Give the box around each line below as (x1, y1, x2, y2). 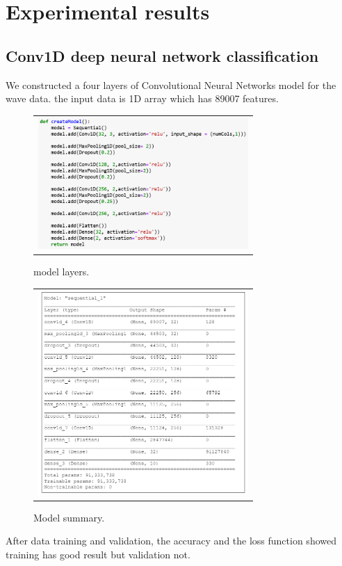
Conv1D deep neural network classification (6, 45, 319, 66)
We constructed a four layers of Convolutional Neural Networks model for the (6, 77, 336, 92)
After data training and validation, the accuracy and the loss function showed (6, 533, 336, 548)
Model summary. (33, 510, 105, 524)
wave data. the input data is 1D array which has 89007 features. (6, 91, 279, 106)
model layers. (33, 264, 90, 279)
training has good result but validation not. (6, 547, 190, 561)
